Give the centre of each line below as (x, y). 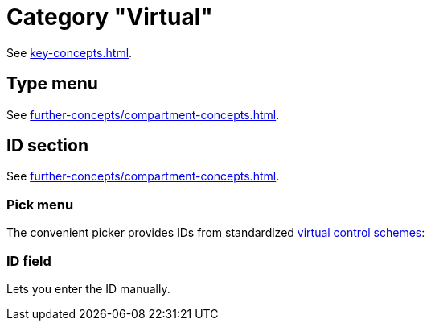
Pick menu (40, 204)
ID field (29, 261)
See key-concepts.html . (70, 52)
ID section (47, 146)
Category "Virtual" (110, 17)
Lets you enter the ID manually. (88, 288)
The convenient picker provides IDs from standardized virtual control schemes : (216, 233)
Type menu (52, 84)
